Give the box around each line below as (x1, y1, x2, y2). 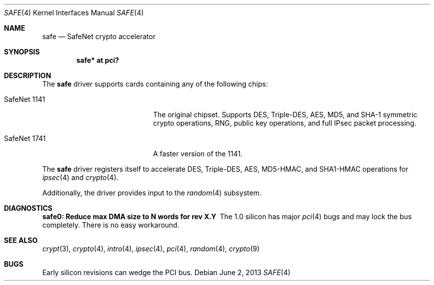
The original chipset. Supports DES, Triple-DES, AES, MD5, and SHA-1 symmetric (153, 110, 418, 119)
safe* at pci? (76, 56, 119, 64)
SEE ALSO (4, 236, 38, 244)
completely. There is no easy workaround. (42, 221, 179, 229)
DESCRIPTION (4, 71, 52, 80)
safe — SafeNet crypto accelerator (42, 32, 156, 41)
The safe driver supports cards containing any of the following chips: (42, 80, 268, 88)
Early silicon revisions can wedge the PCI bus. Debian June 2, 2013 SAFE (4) (42, 268, 291, 277)
